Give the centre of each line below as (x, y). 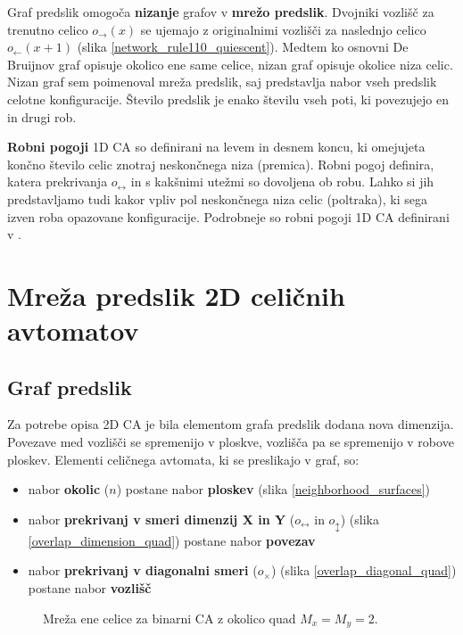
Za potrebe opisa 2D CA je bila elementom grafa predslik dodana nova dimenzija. (231, 424)
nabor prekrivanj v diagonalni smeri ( (143, 570)
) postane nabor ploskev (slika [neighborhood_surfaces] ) (273, 489)
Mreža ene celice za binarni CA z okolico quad (169, 618)
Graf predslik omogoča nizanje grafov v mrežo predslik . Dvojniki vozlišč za (221, 12)
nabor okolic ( (69, 489)
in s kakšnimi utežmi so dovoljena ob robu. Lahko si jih (282, 181)
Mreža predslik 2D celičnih (176, 295)
